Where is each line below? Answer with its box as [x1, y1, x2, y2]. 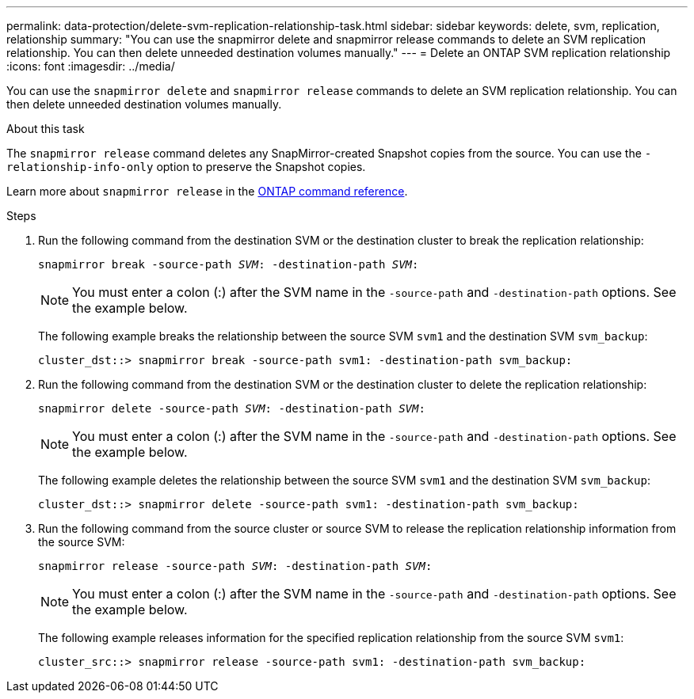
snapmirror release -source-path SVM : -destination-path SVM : [38, 560, 433, 572]
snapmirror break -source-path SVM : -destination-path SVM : [38, 258, 419, 271]
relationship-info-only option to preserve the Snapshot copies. [6, 160, 366, 173]
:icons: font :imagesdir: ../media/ [6, 59, 175, 73]
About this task [6, 122, 85, 135]
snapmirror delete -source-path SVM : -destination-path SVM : [38, 402, 425, 415]
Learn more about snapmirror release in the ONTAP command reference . [6, 184, 408, 198]
